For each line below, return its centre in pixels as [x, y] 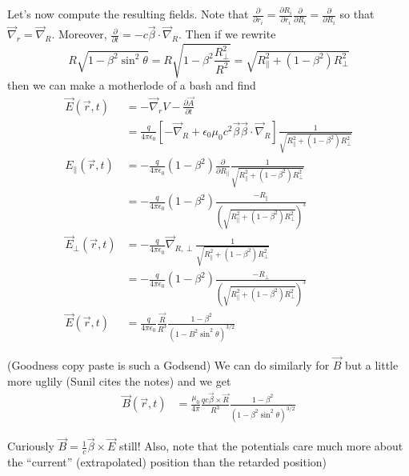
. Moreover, [79, 34]
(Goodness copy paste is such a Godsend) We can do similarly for [168, 365]
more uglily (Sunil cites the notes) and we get [119, 380]
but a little [372, 365]
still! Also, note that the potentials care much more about [261, 446]
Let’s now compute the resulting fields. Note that [128, 14]
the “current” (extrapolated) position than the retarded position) [167, 462]
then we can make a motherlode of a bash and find [132, 85]
